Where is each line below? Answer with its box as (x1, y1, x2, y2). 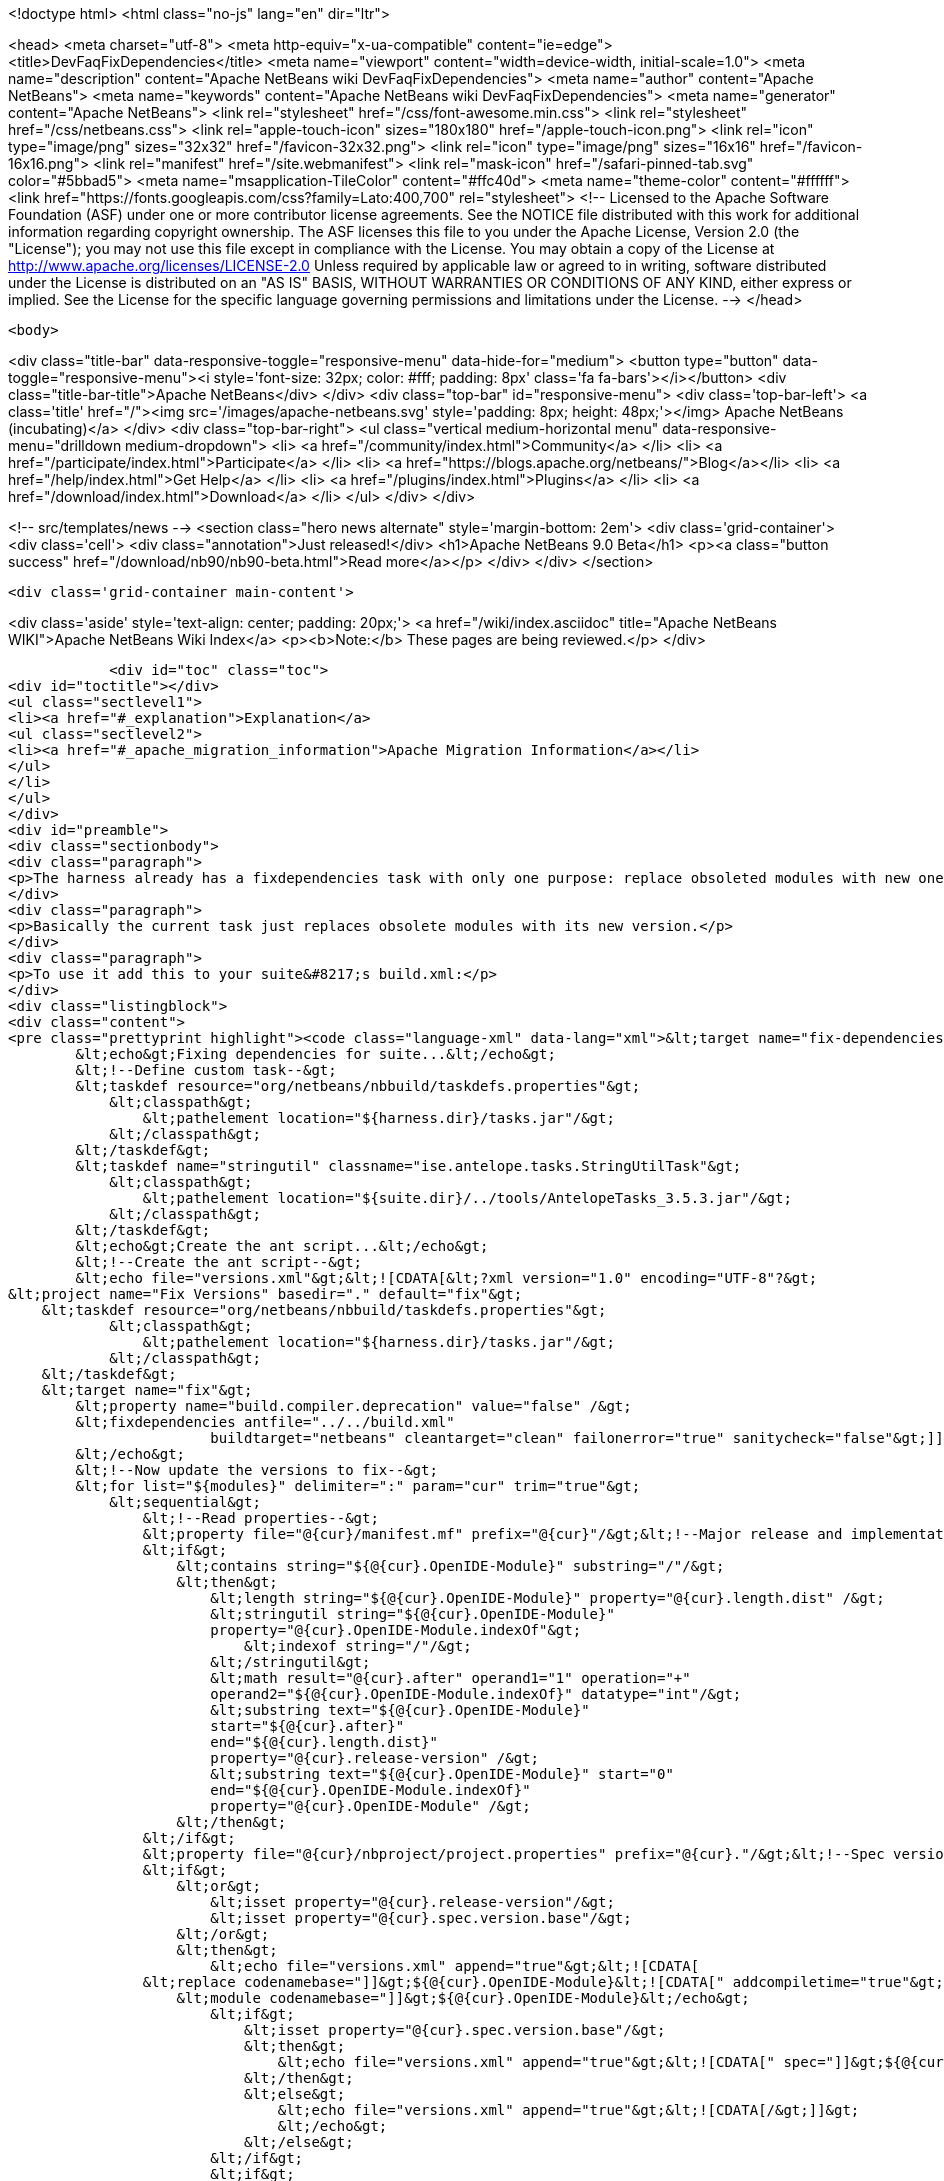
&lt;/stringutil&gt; (210, 1654, 371, 1670)
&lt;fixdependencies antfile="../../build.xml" (75, 1414, 455, 1430)
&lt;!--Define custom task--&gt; (75, 1062, 337, 1078)
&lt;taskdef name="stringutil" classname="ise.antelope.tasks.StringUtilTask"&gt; (75, 1158, 742, 1174)
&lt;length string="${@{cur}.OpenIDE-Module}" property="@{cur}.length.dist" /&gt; (210, 1590, 885, 1606)
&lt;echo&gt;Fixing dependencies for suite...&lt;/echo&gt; (75, 1046, 556, 1062)
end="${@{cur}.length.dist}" (210, 1734, 438, 1750)
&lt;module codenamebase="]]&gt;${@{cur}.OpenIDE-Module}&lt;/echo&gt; (176, 1990, 750, 2006)
